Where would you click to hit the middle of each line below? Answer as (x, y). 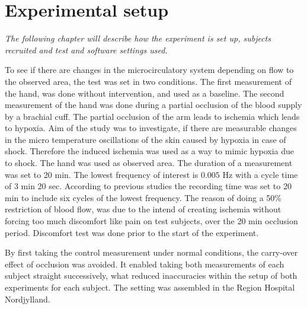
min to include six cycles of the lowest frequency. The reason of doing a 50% (143, 197)
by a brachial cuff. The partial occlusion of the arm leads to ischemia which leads (152, 116)
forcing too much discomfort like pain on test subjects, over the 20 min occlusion (151, 221)
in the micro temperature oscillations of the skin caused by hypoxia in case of (145, 139)
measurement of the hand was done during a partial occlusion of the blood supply (153, 105)
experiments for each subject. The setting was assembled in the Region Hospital (150, 287)
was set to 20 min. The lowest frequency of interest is (102, 174)
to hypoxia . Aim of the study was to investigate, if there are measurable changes (151, 128)
